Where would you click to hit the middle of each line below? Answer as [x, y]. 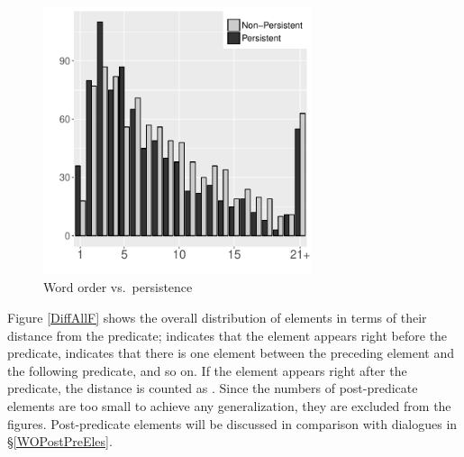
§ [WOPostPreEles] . [60, 441]
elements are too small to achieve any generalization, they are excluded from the [229, 405]
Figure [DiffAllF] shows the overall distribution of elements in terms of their [217, 317]
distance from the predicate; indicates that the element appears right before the [227, 335]
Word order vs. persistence [118, 287]
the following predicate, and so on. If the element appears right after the [207, 370]
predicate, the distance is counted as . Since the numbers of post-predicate [213, 388]
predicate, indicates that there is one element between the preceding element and [231, 353]
